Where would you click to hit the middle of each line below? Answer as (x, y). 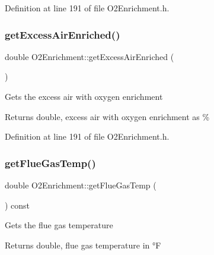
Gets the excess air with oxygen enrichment (84, 96)
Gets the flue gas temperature (59, 225)
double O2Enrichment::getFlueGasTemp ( (81, 185)
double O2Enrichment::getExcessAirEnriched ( (90, 56)
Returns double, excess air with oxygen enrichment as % (107, 116)
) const (17, 205)
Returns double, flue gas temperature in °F (83, 245)
